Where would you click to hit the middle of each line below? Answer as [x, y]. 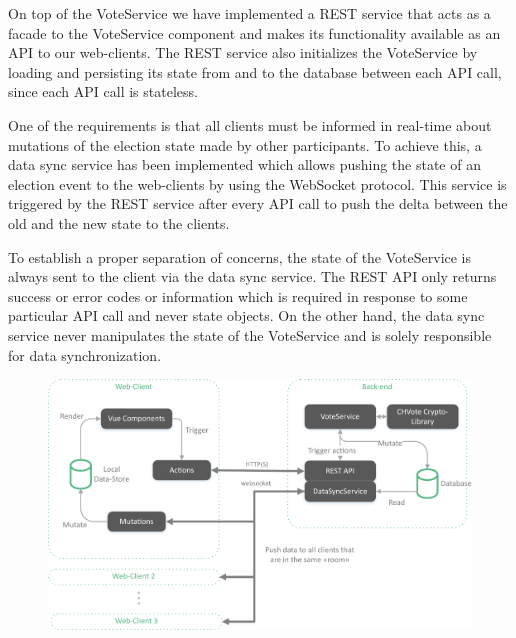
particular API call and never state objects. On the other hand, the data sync [246, 315]
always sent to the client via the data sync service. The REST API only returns [252, 276]
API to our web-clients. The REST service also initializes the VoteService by [243, 52]
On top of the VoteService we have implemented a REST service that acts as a [249, 13]
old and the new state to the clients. [119, 222]
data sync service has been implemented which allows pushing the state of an [244, 164]
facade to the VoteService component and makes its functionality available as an [254, 32]
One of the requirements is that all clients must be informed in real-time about [250, 124]
